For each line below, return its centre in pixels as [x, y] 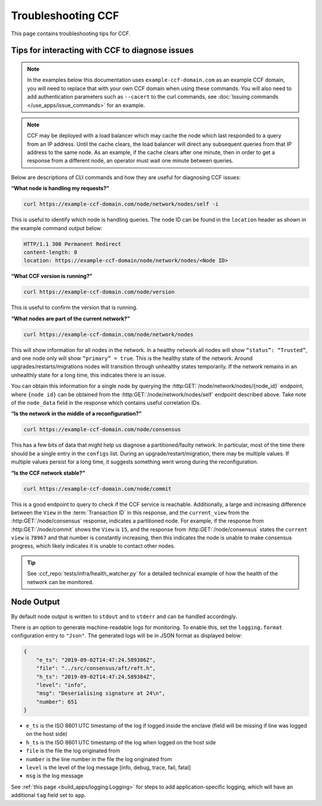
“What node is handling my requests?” [60, 188]
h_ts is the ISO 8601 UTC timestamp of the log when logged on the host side [121, 742]
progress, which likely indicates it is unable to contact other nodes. [93, 546]
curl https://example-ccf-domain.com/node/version [99, 292]
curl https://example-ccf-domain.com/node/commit [97, 489]
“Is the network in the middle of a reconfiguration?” [76, 414]
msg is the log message [55, 776]
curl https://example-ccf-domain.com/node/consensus [102, 430]
